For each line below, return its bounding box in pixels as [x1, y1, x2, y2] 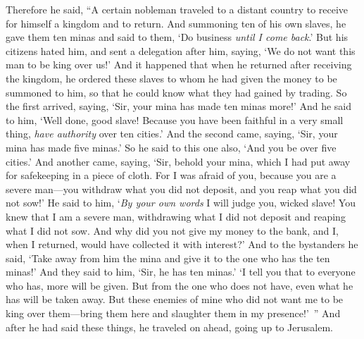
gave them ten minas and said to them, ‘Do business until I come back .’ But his [6, 30, 349, 44]
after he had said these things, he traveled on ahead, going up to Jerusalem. [6, 319, 333, 334]
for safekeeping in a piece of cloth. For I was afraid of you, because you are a [6, 168, 337, 183]
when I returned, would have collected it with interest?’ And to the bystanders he [6, 237, 358, 252]
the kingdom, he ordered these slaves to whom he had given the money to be [6, 70, 337, 85]
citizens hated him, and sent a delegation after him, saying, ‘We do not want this [6, 43, 356, 58]
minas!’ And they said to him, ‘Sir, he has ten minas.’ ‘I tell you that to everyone [6, 264, 356, 279]
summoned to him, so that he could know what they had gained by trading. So [6, 85, 347, 99]
